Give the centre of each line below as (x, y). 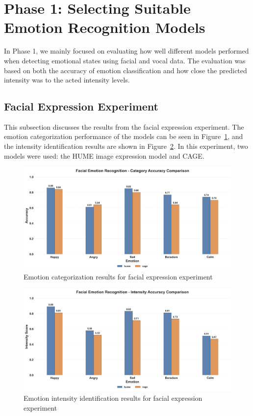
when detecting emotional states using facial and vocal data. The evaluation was (125, 60)
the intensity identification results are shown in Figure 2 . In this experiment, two (126, 146)
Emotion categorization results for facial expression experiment (118, 277)
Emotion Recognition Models (105, 27)
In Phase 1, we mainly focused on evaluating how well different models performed (126, 51)
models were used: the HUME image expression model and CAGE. (104, 155)
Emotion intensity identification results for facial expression (113, 398)
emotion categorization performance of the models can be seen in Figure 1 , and (124, 136)
